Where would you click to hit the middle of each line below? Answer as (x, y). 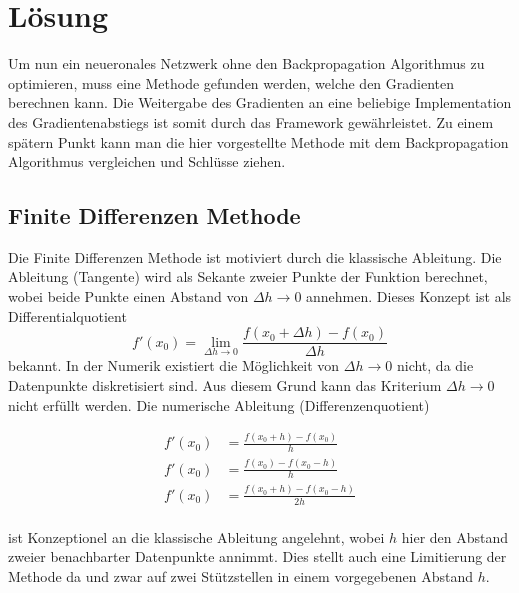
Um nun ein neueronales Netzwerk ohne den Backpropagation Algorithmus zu (246, 63)
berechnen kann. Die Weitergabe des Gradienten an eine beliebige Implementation (260, 102)
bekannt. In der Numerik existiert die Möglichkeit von (174, 365)
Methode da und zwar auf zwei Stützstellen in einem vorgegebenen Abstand (240, 575)
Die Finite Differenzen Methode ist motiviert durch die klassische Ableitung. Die (255, 256)
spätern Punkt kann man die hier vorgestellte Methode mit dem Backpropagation (258, 141)
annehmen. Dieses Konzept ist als (409, 296)
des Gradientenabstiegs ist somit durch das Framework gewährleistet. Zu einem (251, 121)
